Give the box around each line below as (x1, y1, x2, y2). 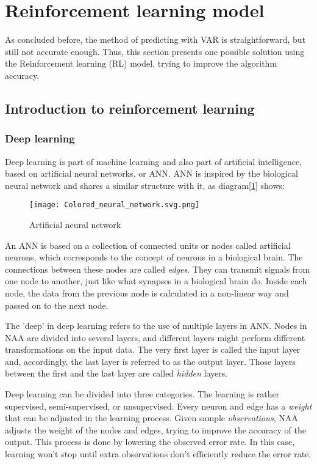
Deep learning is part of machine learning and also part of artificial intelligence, (5, 155, 302, 168)
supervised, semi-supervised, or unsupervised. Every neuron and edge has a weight (5, 399, 312, 412)
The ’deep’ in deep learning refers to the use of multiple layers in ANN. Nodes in (5, 319, 307, 332)
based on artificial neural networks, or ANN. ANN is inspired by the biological (5, 167, 298, 180)
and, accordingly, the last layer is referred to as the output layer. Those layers (5, 355, 296, 367)
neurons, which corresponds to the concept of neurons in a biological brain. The (5, 251, 303, 263)
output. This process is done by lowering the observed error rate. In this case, (5, 435, 295, 448)
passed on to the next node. (5, 298, 109, 311)
